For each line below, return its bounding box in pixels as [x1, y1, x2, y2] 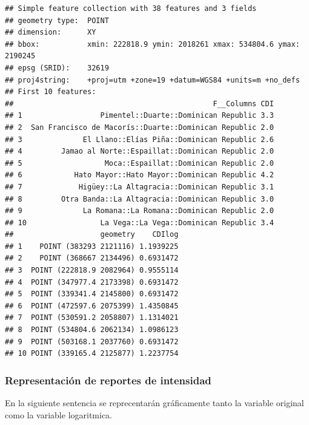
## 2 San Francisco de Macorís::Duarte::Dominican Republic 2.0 [5, 123, 274, 132]
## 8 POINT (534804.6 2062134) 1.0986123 [5, 325, 179, 335]
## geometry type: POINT [5, 16, 109, 25]
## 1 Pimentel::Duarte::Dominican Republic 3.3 [5, 111, 274, 120]
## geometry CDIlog [5, 230, 179, 239]
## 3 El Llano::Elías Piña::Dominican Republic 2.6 [5, 135, 274, 144]
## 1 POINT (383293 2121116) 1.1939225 [5, 242, 179, 251]
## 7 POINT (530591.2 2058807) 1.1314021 [5, 313, 179, 322]
